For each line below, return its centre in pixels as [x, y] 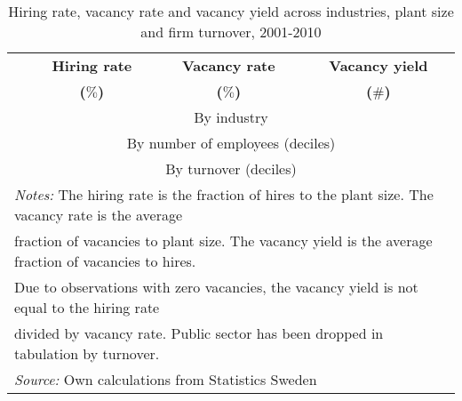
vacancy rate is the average [99, 215]
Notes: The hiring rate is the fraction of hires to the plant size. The [224, 194]
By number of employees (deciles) [231, 143]
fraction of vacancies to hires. [105, 261]
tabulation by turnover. [87, 353]
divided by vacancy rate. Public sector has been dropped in [199, 333]
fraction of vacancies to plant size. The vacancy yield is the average [223, 241]
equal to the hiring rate [87, 307]
